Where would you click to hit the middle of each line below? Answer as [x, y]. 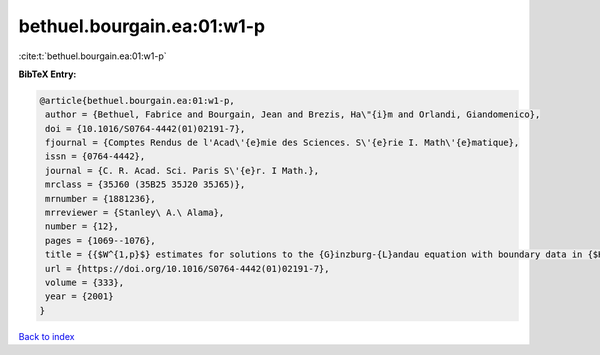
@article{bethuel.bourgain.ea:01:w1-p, [137, 100]
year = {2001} [79, 296]
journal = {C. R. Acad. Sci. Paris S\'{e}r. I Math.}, [182, 170]
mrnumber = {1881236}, [101, 198]
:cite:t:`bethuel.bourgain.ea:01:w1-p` [92, 56]
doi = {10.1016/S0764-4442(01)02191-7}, [145, 128]
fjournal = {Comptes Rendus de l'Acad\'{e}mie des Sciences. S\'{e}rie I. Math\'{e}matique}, [282, 143]
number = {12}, [82, 226]
